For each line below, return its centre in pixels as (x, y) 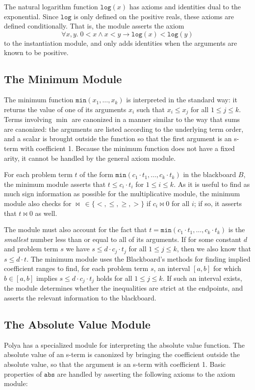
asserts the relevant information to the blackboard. (80, 298)
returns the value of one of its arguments (65, 109)
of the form (96, 174)
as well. (46, 213)
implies (47, 278)
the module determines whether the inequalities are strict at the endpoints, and (124, 288)
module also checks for (38, 203)
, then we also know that (214, 249)
